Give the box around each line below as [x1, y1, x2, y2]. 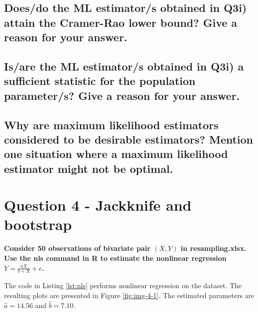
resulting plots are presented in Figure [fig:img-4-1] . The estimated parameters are [4, 290, 255, 300]
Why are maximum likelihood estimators [4, 117, 219, 132]
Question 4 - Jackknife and [4, 195, 192, 215]
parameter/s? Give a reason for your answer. [4, 87, 240, 103]
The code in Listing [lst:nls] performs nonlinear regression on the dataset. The [4, 280, 242, 291]
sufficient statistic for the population [4, 73, 196, 88]
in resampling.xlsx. [180, 243, 247, 253]
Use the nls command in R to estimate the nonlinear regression [4, 252, 227, 263]
